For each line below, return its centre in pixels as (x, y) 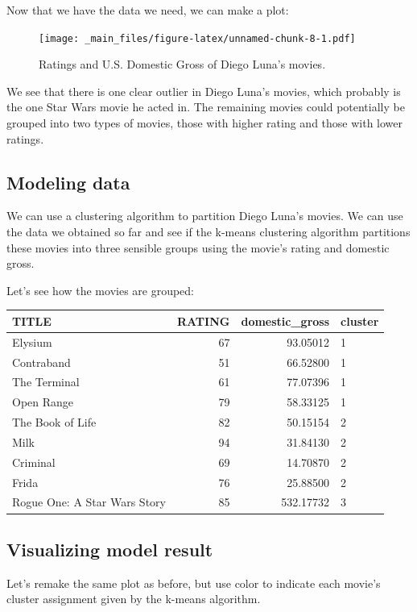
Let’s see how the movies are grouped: (101, 290)
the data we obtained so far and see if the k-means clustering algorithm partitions (208, 232)
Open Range (43, 402)
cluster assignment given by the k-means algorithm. (134, 599)
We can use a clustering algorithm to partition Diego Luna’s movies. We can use (205, 216)
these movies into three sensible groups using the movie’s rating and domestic (198, 247)
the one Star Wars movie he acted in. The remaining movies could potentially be (206, 107)
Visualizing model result (110, 549)
